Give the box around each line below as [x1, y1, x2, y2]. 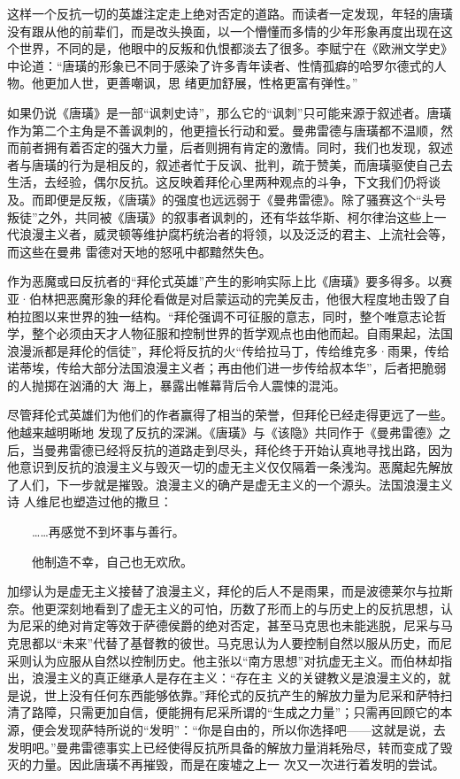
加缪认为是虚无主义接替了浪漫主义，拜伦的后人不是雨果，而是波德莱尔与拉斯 [7, 582, 453, 600]
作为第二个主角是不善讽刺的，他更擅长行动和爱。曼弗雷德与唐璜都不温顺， [7, 120, 441, 139]
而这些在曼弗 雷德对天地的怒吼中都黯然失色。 [7, 242, 272, 260]
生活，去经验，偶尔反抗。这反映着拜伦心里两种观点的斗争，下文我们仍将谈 [7, 173, 441, 191]
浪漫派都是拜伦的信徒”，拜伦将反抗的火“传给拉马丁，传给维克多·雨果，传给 [7, 341, 450, 359]
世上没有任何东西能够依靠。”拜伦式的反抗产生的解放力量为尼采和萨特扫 [43, 685, 453, 704]
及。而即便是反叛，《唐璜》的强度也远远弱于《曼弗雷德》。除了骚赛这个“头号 [7, 189, 447, 208]
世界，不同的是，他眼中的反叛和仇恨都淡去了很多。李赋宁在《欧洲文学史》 [19, 39, 453, 58]
